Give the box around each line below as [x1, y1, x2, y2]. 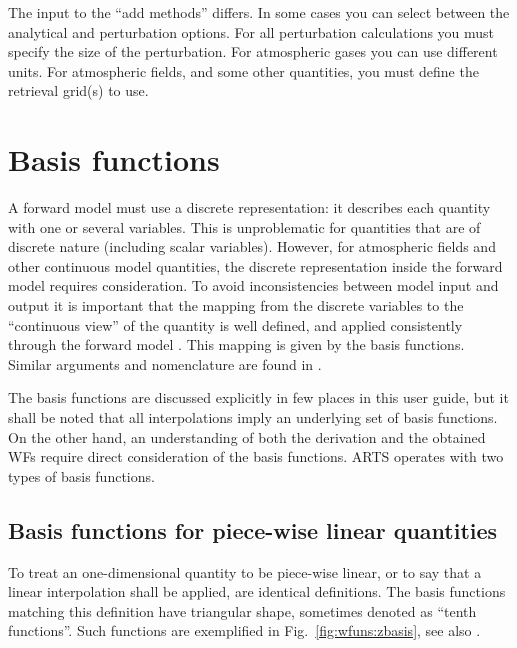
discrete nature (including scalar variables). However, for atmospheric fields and [8, 236, 496, 257]
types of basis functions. [8, 465, 155, 486]
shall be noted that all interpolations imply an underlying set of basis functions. [8, 407, 498, 428]
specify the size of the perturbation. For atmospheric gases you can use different [8, 41, 498, 62]
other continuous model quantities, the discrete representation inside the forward [8, 255, 503, 276]
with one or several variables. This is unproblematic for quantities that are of [8, 216, 481, 237]
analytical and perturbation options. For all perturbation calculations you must [8, 21, 495, 42]
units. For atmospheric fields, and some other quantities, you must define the [8, 60, 479, 81]
